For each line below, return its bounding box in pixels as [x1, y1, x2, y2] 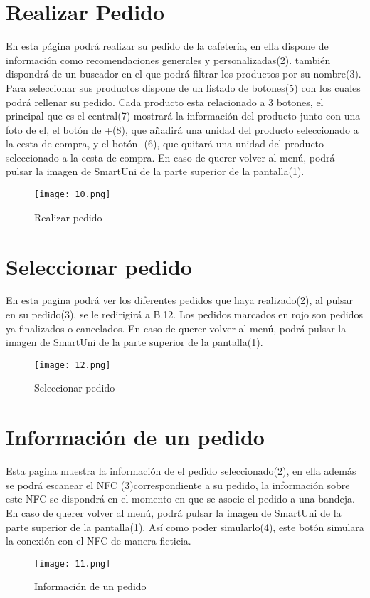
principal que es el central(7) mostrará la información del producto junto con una [6, 108, 361, 123]
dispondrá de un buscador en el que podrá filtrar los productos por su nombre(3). [6, 66, 361, 81]
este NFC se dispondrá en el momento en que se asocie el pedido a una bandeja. [6, 491, 355, 506]
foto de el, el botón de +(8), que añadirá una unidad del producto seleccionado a [6, 122, 359, 137]
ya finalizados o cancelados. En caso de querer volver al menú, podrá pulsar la [6, 320, 347, 335]
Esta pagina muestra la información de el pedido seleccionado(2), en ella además [6, 463, 356, 478]
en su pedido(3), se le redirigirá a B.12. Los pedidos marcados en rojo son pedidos [6, 307, 364, 322]
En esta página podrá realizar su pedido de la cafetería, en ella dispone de [6, 38, 329, 53]
